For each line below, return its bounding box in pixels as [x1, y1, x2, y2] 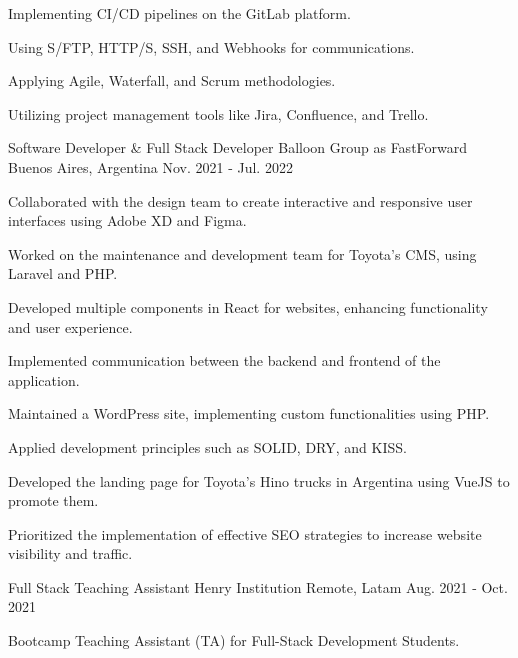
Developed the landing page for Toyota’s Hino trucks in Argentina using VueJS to [8, 470, 510, 491]
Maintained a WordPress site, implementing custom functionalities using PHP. [8, 403, 490, 424]
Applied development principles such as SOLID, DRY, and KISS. [8, 436, 407, 457]
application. [8, 369, 80, 390]
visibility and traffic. [8, 543, 133, 564]
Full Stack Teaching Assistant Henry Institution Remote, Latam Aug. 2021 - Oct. [8, 576, 508, 597]
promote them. [8, 490, 99, 511]
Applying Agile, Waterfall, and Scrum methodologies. [8, 70, 336, 91]
